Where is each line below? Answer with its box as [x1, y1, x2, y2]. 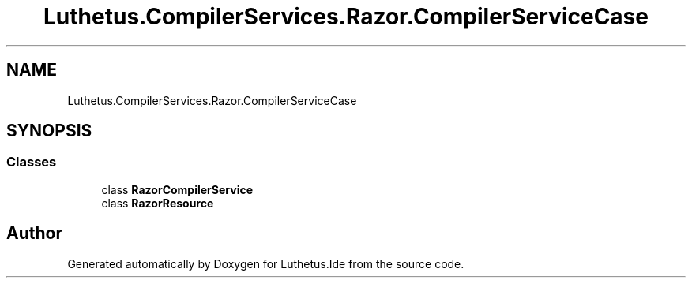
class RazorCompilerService [101, 182, 254, 196]
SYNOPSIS [6, 121, 92, 141]
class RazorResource [101, 196, 214, 210]
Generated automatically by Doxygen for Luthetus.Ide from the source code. [67, 256, 464, 271]
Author [6, 223, 62, 244]
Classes [6, 154, 57, 170]
